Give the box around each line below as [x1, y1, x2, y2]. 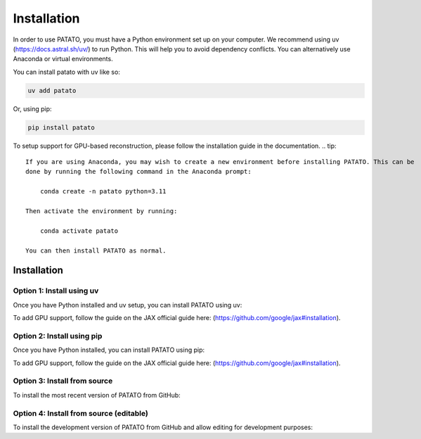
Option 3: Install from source [13, 376, 113, 386]
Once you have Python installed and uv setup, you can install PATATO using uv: [13, 300, 242, 309]
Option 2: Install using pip [13, 331, 103, 341]
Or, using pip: [13, 104, 52, 113]
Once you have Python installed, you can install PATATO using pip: [13, 345, 205, 355]
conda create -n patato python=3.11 [39, 187, 167, 196]
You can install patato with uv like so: [13, 68, 121, 76]
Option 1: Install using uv [13, 286, 99, 295]
